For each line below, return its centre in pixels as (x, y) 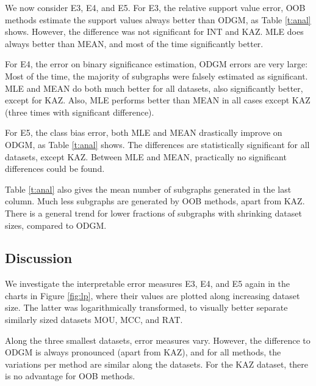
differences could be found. (55, 169)
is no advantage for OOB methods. (70, 376)
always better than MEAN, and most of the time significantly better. (134, 43)
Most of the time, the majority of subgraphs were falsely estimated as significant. (156, 76)
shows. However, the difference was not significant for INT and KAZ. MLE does (154, 32)
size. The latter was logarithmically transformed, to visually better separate (146, 307)
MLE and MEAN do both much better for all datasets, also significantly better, (154, 88)
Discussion (39, 258)
